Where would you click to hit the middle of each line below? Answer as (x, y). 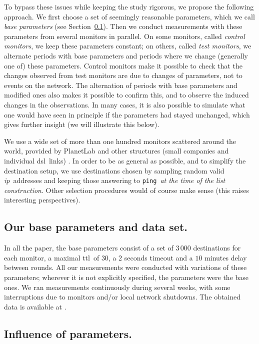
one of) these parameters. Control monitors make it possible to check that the (123, 65)
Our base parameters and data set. (96, 227)
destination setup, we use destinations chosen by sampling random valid (114, 170)
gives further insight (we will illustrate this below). (82, 124)
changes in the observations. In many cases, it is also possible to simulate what (125, 104)
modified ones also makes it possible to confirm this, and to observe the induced (126, 95)
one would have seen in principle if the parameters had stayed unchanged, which (127, 114)
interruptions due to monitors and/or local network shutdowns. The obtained (122, 297)
